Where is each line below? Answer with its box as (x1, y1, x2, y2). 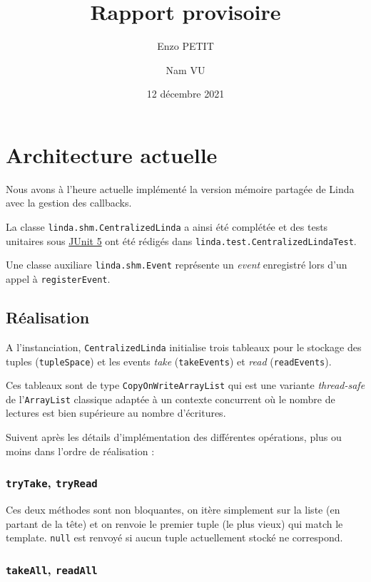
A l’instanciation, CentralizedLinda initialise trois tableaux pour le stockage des (6, 339, 362, 354)
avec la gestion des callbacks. (6, 195, 132, 210)
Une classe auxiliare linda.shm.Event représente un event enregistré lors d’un (6, 257, 347, 272)
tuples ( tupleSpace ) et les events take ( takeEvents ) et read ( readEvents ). (6, 353, 332, 368)
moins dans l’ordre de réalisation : (6, 443, 155, 458)
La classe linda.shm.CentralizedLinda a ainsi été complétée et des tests (6, 219, 328, 234)
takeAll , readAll (6, 560, 98, 578)
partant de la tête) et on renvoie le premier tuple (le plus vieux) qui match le (6, 516, 343, 531)
